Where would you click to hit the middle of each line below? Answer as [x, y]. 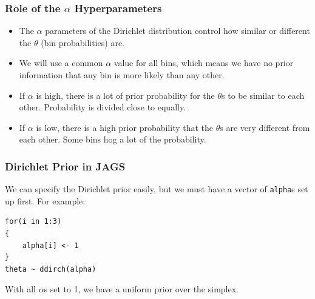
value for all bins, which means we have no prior [204, 63]
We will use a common [61, 63]
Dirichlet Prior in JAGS [65, 166]
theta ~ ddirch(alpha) [51, 269]
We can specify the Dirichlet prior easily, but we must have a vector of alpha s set [157, 189]
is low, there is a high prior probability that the [125, 127]
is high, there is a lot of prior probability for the [125, 95]
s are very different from [265, 127]
